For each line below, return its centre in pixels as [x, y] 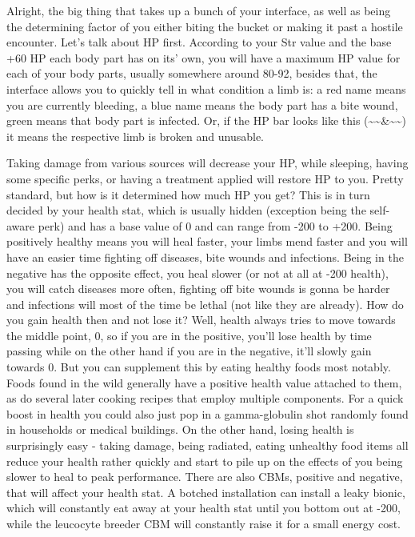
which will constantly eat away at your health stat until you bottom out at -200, [204, 508]
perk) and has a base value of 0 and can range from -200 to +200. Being [215, 225]
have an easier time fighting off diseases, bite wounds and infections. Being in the [205, 256]
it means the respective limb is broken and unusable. [135, 136]
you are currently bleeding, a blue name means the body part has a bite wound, [202, 104]
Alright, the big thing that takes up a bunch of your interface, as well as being [199, 10]
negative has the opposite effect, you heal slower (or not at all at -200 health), [198, 273]
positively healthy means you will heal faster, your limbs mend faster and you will [207, 241]
